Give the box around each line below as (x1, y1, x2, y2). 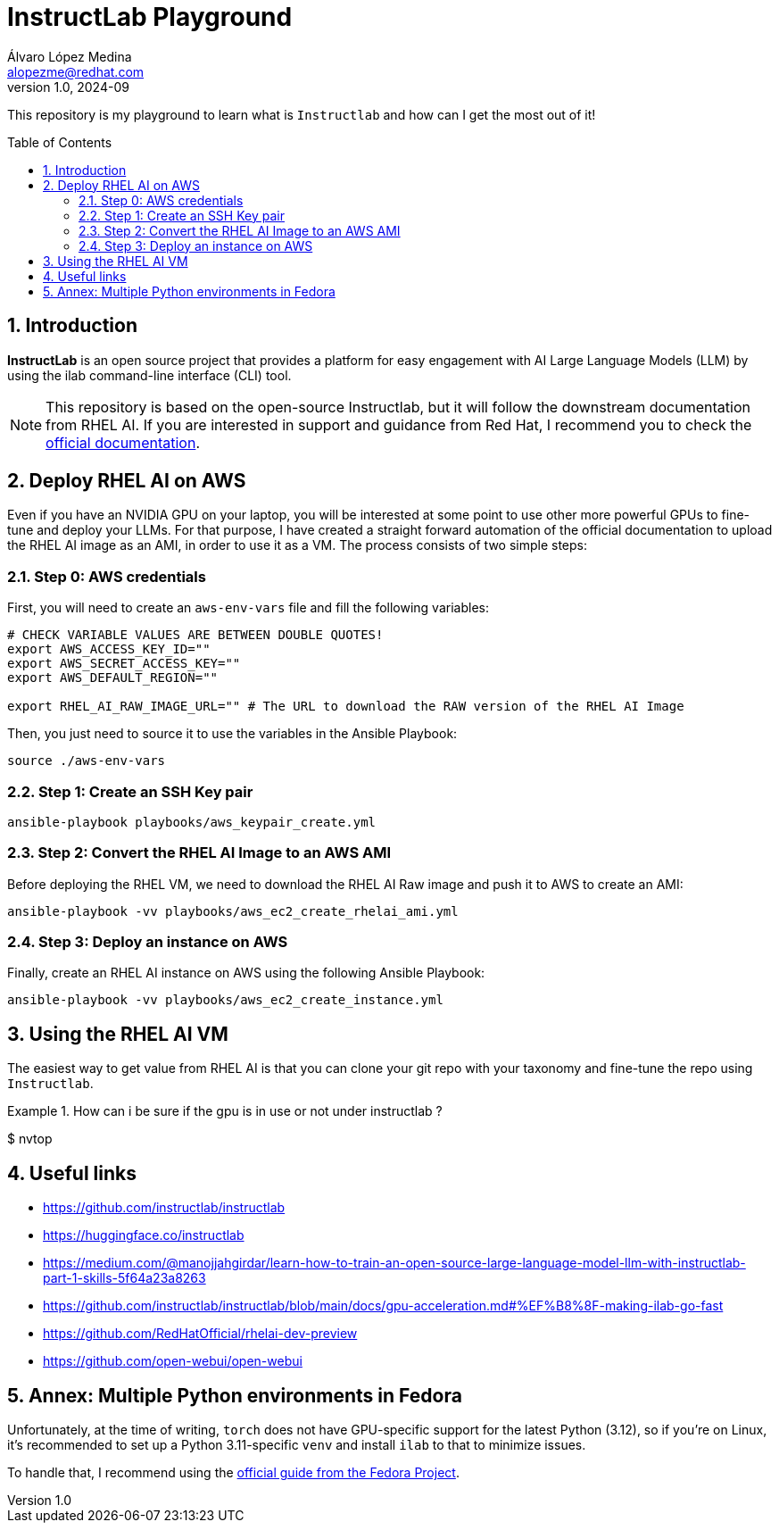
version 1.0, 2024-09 (7, 79, 129, 95)
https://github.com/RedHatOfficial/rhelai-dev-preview (43, 1326, 358, 1342)
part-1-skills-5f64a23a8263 (43, 1270, 206, 1286)
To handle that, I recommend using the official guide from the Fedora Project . (7, 1464, 460, 1480)
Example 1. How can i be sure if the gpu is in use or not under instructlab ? (7, 1103, 443, 1119)
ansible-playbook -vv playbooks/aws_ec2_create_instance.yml (7, 993, 443, 1008)
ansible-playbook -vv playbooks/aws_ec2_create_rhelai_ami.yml (7, 903, 459, 919)
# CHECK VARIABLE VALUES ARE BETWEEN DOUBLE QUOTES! (7, 628, 384, 643)
